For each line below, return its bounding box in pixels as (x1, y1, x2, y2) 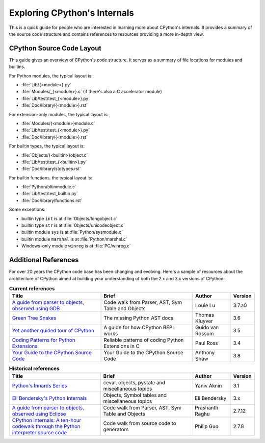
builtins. (9, 64, 26, 70)
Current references (9, 285, 55, 292)
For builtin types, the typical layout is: (9, 143, 85, 149)
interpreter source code (12, 429, 67, 436)
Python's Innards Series (12, 382, 67, 389)
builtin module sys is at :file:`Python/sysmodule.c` (21, 229, 123, 235)
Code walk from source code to (103, 419, 177, 426)
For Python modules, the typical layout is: (9, 73, 93, 78)
